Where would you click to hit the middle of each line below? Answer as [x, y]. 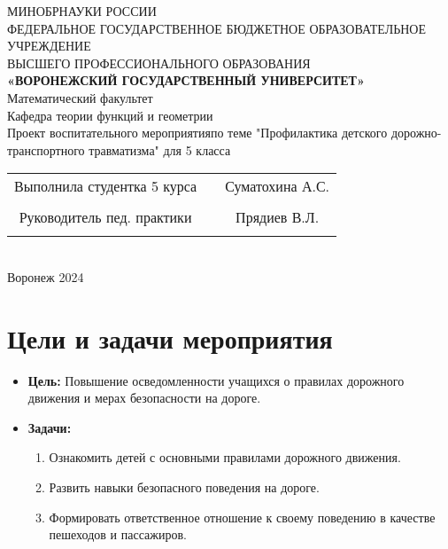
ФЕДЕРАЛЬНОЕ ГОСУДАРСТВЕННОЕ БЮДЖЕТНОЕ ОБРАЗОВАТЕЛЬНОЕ [217, 28]
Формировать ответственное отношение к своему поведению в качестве [242, 517]
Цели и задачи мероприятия [170, 337]
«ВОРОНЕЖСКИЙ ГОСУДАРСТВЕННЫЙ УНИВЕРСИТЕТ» [186, 80]
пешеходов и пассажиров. [118, 534]
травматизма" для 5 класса [160, 149]
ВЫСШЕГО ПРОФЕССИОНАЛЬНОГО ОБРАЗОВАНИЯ [159, 63]
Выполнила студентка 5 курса [106, 186]
